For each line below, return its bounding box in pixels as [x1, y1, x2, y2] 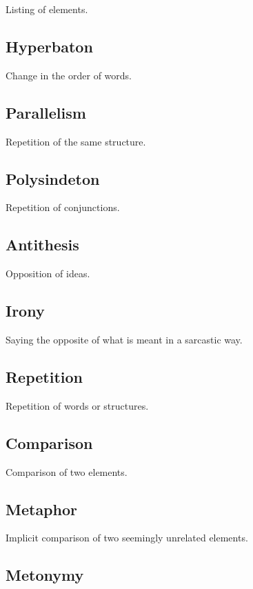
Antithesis [6, 234, 79, 255]
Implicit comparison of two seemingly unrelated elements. [6, 530, 248, 545]
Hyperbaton [6, 35, 93, 57]
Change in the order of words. [6, 68, 132, 82]
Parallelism [6, 101, 86, 123]
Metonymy [6, 564, 84, 586]
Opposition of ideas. [6, 266, 90, 281]
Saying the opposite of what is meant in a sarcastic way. [6, 332, 243, 346]
